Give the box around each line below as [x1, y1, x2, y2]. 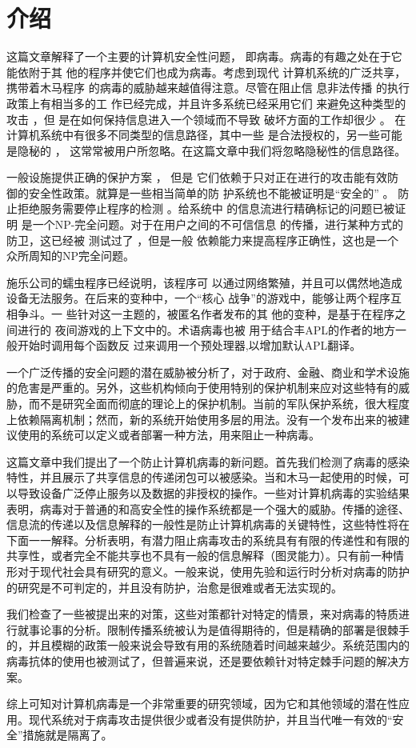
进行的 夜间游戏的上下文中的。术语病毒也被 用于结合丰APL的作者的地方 [17, 321, 396, 338]
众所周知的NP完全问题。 [6, 247, 135, 264]
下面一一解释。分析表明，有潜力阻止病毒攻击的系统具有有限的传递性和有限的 [6, 531, 410, 548]
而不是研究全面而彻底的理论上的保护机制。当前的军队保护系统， [28, 395, 365, 411]
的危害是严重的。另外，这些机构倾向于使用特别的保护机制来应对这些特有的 [6, 379, 398, 396]
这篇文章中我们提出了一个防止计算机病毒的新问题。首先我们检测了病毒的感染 [6, 453, 410, 470]
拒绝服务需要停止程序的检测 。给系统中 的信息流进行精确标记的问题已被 [17, 200, 395, 217]
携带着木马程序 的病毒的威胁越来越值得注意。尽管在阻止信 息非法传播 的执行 [6, 79, 410, 96]
